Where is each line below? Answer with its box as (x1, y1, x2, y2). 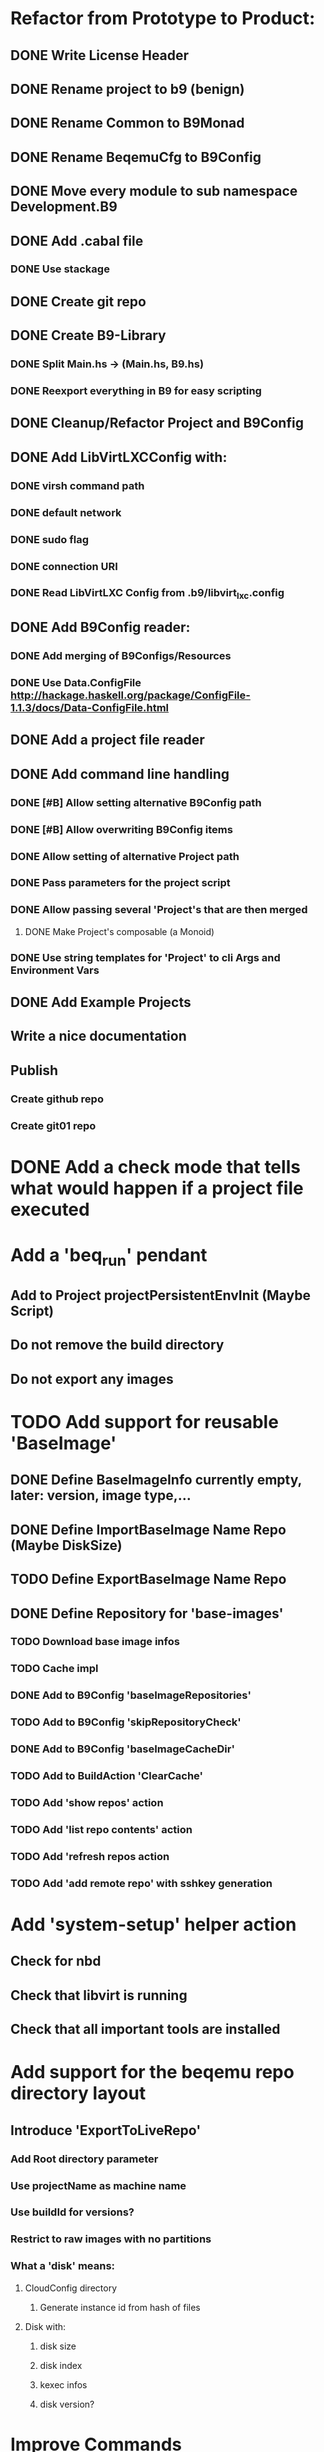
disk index (39, 2359, 83, 2371)
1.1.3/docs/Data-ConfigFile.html (10, 700, 170, 714)
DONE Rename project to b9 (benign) (10, 80, 245, 97)
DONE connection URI (10, 559, 118, 573)
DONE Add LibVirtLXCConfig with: (10, 448, 228, 466)
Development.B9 (10, 198, 118, 216)
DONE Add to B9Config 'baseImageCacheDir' (10, 1742, 235, 1756)
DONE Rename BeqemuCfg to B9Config (10, 148, 262, 166)
